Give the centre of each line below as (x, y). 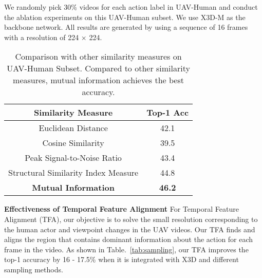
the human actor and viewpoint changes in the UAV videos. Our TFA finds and (130, 229)
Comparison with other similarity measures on (98, 57)
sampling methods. (34, 269)
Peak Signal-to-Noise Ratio (73, 158)
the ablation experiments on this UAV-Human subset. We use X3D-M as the (125, 17)
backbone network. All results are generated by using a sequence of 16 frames (126, 27)
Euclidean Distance (73, 128)
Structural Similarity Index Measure (73, 173)
